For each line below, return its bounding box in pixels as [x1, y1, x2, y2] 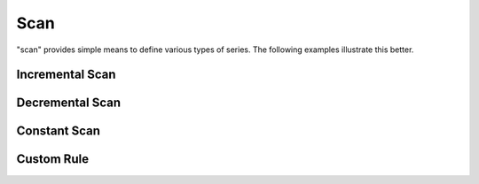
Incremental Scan [16, 67, 116, 82]
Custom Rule [16, 151, 89, 167]
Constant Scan [16, 124, 101, 139]
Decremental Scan [16, 96, 122, 111]
